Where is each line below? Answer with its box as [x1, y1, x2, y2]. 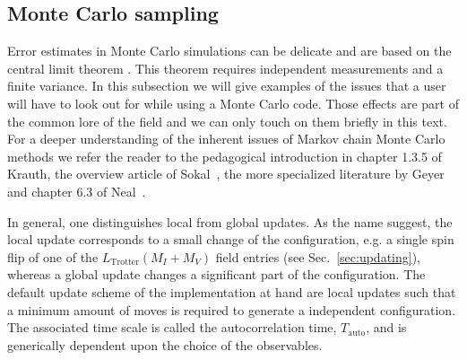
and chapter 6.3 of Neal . [7, 181, 146, 200]
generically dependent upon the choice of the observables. [7, 335, 323, 354]
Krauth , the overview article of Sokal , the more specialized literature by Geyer [7, 164, 445, 183]
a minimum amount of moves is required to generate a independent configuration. [7, 300, 456, 319]
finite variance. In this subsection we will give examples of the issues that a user [7, 76, 446, 95]
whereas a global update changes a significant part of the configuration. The [7, 265, 426, 284]
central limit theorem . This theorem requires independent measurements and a [7, 58, 444, 77]
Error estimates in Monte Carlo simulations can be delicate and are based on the [7, 41, 452, 60]
